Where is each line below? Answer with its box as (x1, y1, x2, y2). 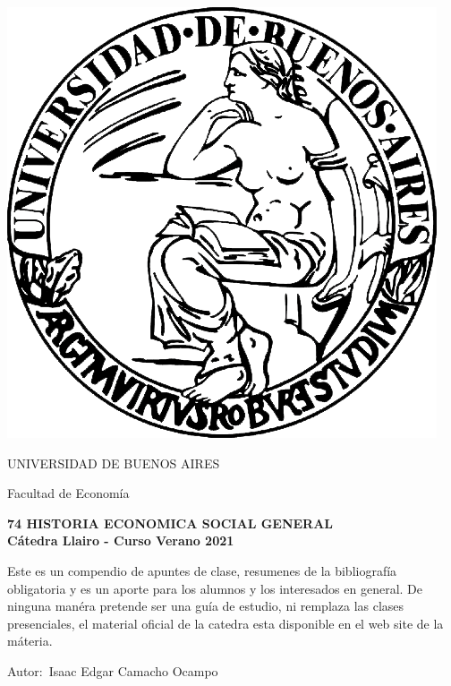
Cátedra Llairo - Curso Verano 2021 (7, 531, 234, 550)
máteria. (7, 631, 53, 650)
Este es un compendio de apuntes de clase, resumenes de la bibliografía (7, 561, 397, 579)
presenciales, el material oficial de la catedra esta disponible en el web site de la (7, 613, 444, 632)
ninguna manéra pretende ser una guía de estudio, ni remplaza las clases (7, 596, 404, 615)
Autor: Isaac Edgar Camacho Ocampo (7, 661, 218, 680)
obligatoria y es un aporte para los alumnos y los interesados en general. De (7, 579, 423, 597)
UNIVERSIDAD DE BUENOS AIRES (7, 453, 220, 472)
